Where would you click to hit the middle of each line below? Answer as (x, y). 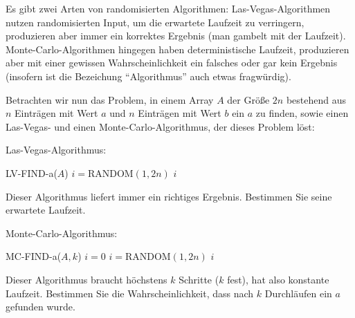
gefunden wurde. (40, 307)
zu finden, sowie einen (302, 113)
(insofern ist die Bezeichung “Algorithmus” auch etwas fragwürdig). (148, 76)
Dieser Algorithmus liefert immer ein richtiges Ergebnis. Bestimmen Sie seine (169, 196)
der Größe (248, 99)
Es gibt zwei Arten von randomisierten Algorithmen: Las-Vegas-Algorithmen (168, 8)
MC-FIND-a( (34, 256)
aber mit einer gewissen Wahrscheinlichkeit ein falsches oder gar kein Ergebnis (172, 63)
